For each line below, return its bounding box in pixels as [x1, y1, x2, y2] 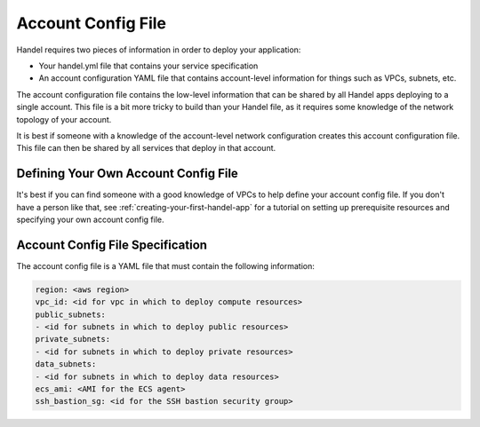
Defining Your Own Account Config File [16, 166, 239, 181]
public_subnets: [35, 309, 107, 320]
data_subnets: [35, 360, 97, 369]
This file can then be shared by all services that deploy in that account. [16, 143, 276, 154]
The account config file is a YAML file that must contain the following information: [16, 260, 316, 271]
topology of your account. [16, 114, 112, 124]
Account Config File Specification [16, 237, 208, 252]
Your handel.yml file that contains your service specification [38, 60, 259, 71]
